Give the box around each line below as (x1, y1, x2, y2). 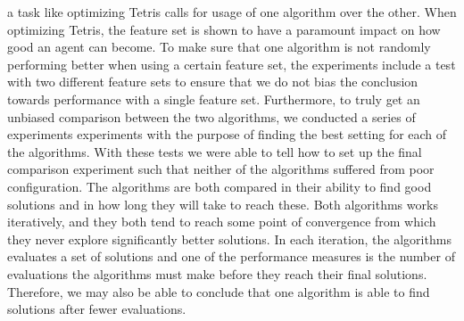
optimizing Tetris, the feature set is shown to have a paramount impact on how (7, 20, 441, 38)
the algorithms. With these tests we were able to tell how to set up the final (7, 142, 422, 160)
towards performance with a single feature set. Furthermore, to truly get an (7, 89, 420, 108)
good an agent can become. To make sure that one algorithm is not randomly (7, 37, 431, 56)
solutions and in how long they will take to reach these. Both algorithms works (7, 194, 438, 213)
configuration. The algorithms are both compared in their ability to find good (7, 177, 432, 195)
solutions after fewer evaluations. (7, 300, 186, 318)
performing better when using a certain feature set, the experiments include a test (7, 54, 456, 73)
